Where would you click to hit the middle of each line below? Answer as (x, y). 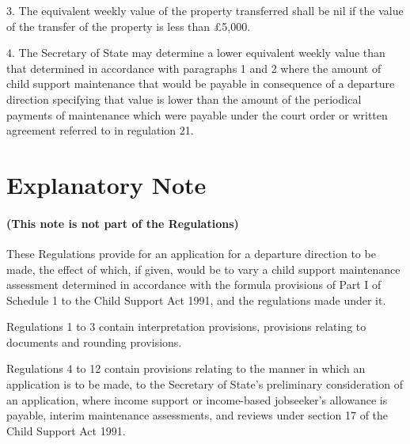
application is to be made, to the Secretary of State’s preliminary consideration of (205, 384)
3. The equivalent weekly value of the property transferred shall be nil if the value (205, 10)
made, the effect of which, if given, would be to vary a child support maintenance (203, 269)
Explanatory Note (106, 184)
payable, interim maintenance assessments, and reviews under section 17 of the (197, 415)
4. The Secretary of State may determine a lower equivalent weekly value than (196, 53)
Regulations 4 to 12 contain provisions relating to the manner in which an (186, 368)
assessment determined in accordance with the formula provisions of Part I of (194, 285)
